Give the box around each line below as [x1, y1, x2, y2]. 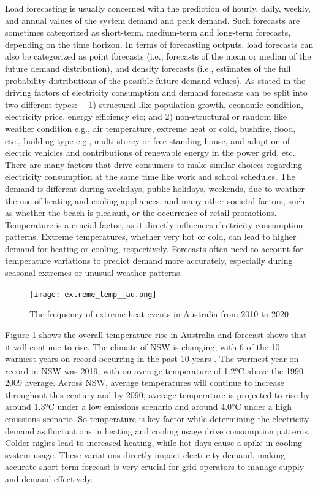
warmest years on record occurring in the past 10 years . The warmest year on [5, 352, 299, 365]
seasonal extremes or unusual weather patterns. [5, 266, 183, 279]
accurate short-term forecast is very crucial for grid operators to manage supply [5, 460, 305, 473]
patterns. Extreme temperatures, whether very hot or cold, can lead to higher [5, 230, 297, 243]
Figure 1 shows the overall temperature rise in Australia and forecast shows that [5, 328, 307, 341]
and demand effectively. [5, 472, 93, 485]
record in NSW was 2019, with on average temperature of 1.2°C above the [5, 364, 284, 377]
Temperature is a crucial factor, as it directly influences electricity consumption [5, 218, 303, 231]
